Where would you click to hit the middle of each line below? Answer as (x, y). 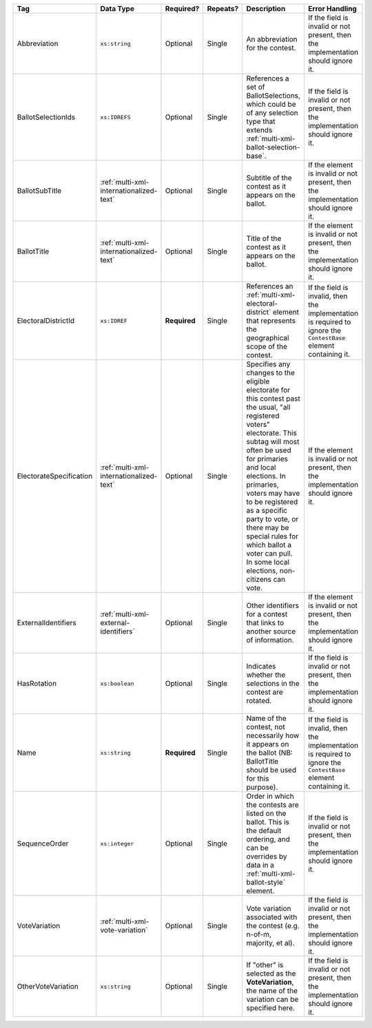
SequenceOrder (43, 843)
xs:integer (117, 843)
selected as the (271, 973)
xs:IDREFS (115, 117)
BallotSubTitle (39, 191)
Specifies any (268, 364)
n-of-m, (259, 934)
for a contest (267, 614)
